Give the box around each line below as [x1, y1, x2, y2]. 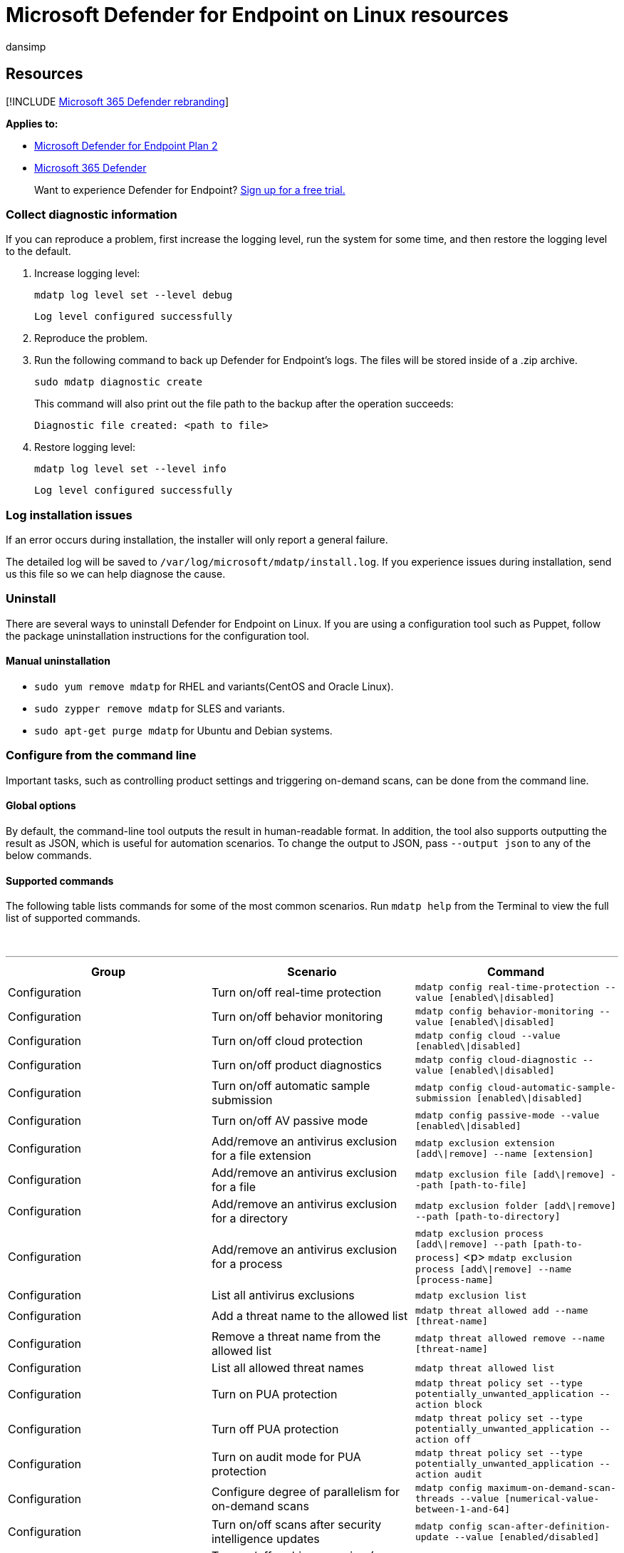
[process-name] [415, 1274, 494, 1286]
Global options [6, 799, 76, 812]
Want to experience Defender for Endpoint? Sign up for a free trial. [34, 183, 345, 196]
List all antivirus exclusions [211, 1288, 355, 1303]
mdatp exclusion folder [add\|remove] [415, 1200, 616, 1212]
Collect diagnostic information [6, 207, 177, 222]
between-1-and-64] [415, 1504, 511, 1515]
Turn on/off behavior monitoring [211, 1009, 383, 1024]
